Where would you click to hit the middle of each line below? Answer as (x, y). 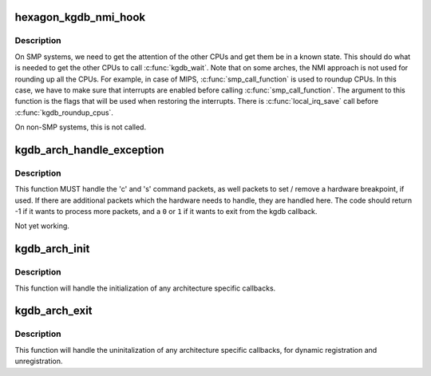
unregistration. (39, 361)
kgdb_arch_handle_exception (89, 150)
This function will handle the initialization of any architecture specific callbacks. (145, 288)
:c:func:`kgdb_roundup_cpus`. (64, 113)
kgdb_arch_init (52, 249)
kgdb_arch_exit (53, 311)
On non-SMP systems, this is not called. (81, 127)
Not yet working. (42, 226)
